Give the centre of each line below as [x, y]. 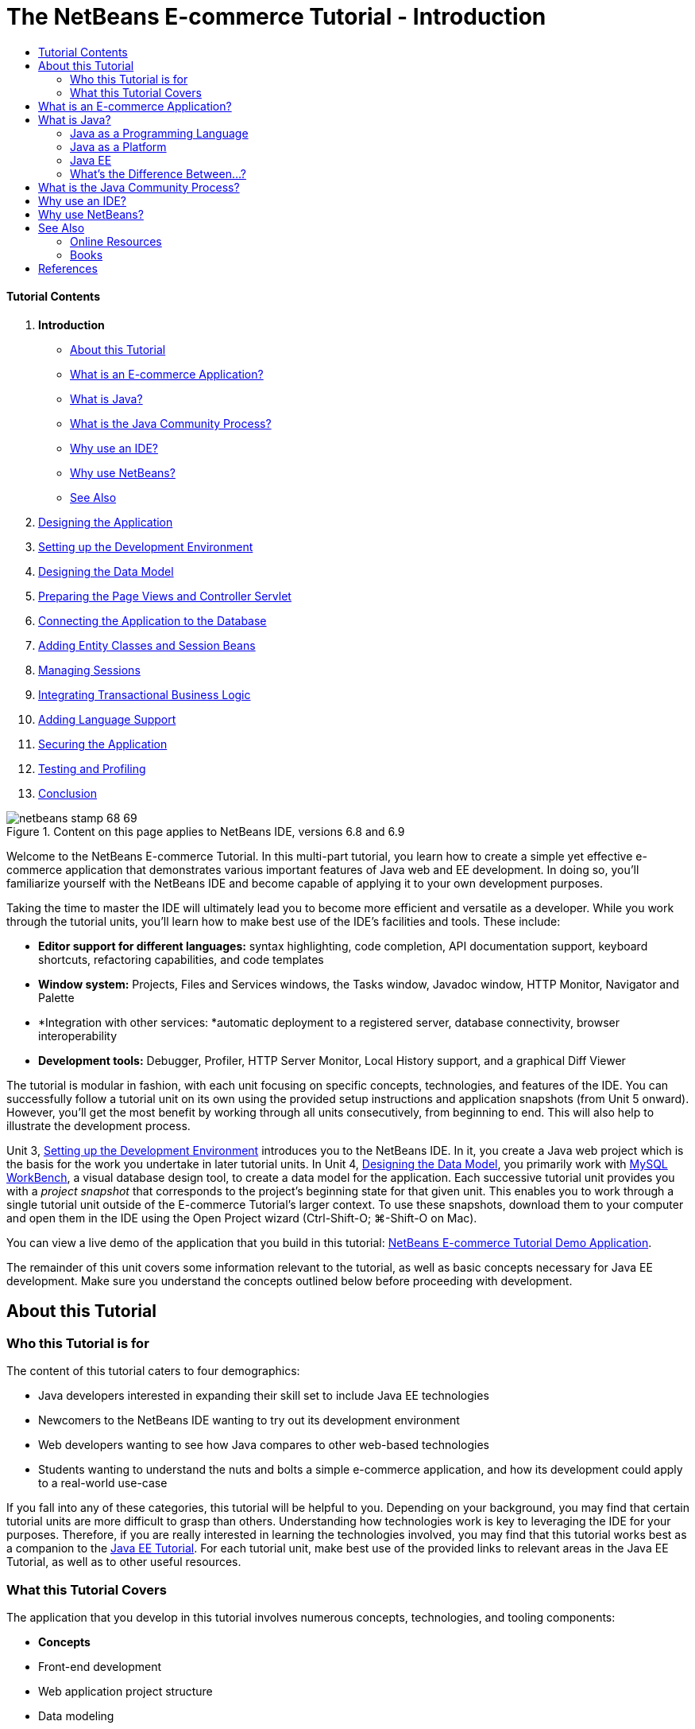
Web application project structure [125, 1691]
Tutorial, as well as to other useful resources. [124, 1562]
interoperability [78, 1035]
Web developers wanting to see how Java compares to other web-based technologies [264, 1445]
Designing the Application [106, 522]
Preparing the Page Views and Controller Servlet [165, 596]
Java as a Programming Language [159, 133]
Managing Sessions [89, 670]
